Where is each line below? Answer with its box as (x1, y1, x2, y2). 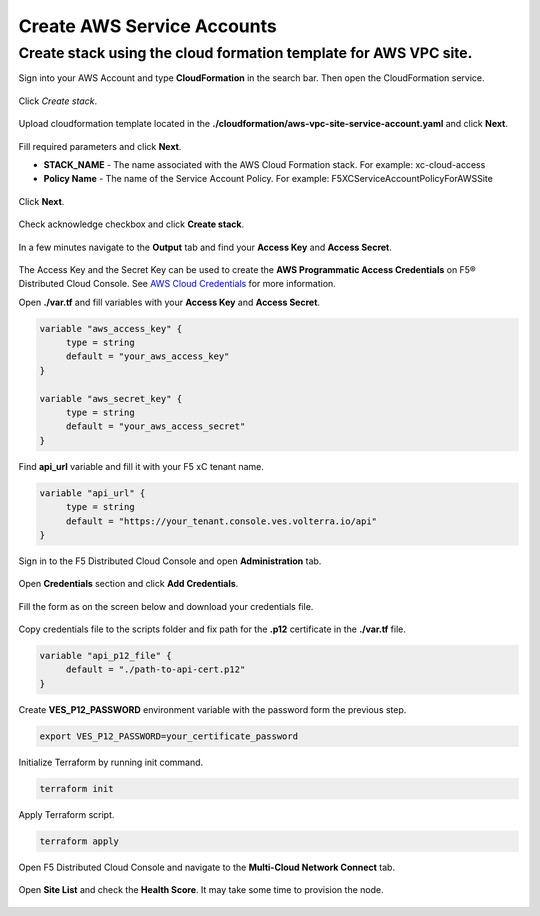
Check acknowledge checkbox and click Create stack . (18, 218, 245, 230)
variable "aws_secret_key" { (39, 393, 183, 404)
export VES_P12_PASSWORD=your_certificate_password (39, 730, 299, 742)
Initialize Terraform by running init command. (18, 756, 204, 768)
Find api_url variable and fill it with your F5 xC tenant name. (18, 460, 264, 472)
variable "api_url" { (39, 487, 146, 499)
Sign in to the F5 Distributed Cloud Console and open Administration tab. (18, 555, 322, 567)
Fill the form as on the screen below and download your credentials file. (18, 600, 314, 612)
